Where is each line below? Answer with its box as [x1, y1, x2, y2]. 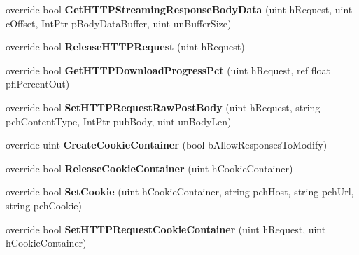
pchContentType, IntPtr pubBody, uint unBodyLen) [6, 113, 232, 128]
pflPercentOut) [6, 76, 70, 91]
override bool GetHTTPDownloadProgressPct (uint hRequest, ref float [6, 62, 330, 77]
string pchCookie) [6, 198, 83, 212]
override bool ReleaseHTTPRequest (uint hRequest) [6, 39, 245, 54]
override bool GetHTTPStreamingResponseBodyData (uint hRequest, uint [6, 2, 353, 16]
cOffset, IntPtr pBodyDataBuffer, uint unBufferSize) [6, 15, 232, 30]
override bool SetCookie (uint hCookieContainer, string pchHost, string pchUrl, [6, 184, 354, 199]
